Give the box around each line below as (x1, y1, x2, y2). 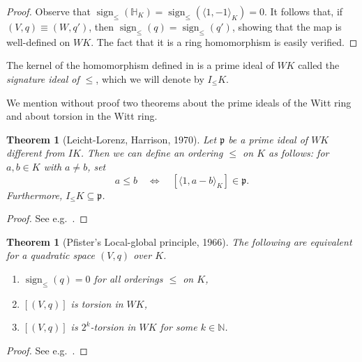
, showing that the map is (232, 19, 342, 33)
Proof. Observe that (6, 4, 91, 18)
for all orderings (93, 271, 163, 285)
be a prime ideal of (228, 132, 308, 146)
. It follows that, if (264, 4, 343, 18)
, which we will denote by (96, 71, 204, 86)
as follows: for (269, 145, 329, 160)
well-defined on (6, 34, 70, 49)
